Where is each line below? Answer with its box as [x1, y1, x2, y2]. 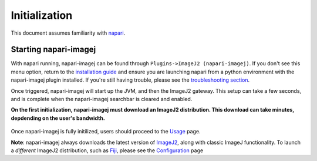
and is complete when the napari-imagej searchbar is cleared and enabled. [11, 96, 193, 103]
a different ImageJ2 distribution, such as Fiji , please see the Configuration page [11, 147, 204, 154]
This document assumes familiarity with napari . [11, 29, 126, 36]
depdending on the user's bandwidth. [11, 115, 105, 122]
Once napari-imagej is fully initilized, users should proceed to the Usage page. [11, 128, 201, 135]
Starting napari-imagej [11, 45, 96, 55]
